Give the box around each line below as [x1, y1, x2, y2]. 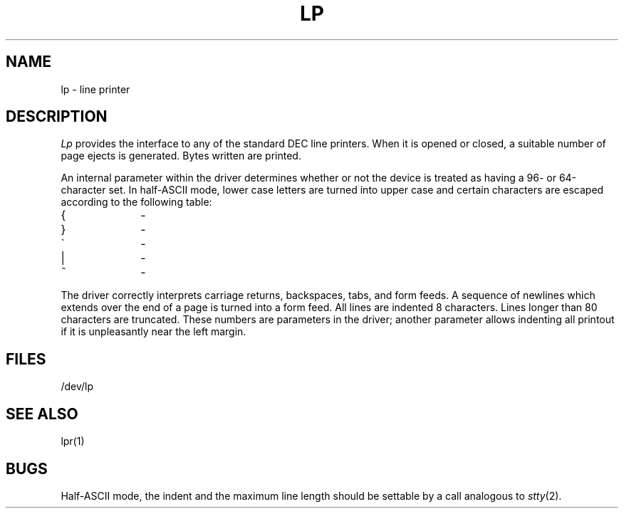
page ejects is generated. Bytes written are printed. [61, 150, 301, 162]
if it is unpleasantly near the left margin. [61, 325, 246, 338]
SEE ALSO [6, 404, 78, 423]
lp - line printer [61, 83, 130, 95]
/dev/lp [61, 380, 93, 393]
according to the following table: [61, 196, 212, 209]
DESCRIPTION [6, 107, 108, 126]
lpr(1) [61, 435, 85, 448]
